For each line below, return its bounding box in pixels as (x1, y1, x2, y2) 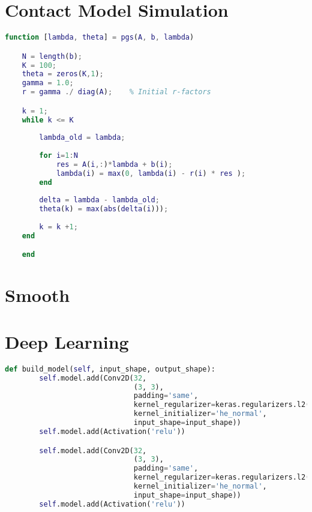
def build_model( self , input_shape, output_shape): (5, 364, 215, 373)
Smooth (5, 282, 70, 307)
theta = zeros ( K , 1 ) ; (22, 70, 104, 79)
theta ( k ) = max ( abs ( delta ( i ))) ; (39, 205, 169, 214)
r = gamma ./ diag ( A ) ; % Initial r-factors (22, 88, 211, 97)
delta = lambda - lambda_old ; (39, 196, 160, 205)
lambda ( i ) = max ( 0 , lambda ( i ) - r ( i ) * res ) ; (56, 169, 246, 178)
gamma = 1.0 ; (22, 79, 74, 88)
